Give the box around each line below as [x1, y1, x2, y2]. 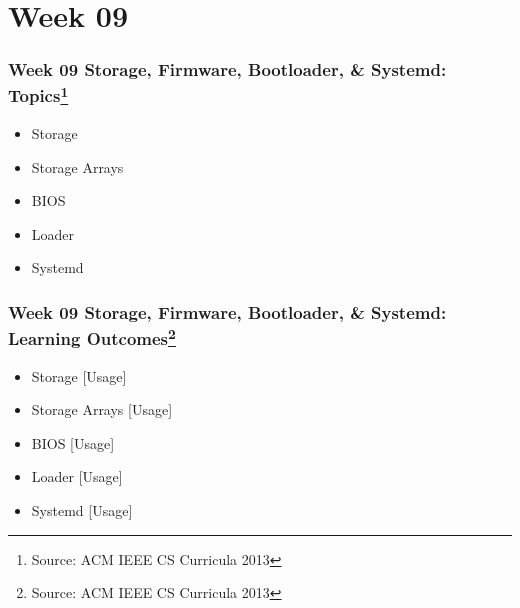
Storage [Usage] [31, 365, 127, 386]
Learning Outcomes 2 [8, 323, 176, 351]
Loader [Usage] [31, 466, 123, 487]
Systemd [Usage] [31, 499, 133, 520]
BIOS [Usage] [31, 432, 115, 453]
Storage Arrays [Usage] [31, 399, 173, 420]
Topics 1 [8, 81, 69, 108]
